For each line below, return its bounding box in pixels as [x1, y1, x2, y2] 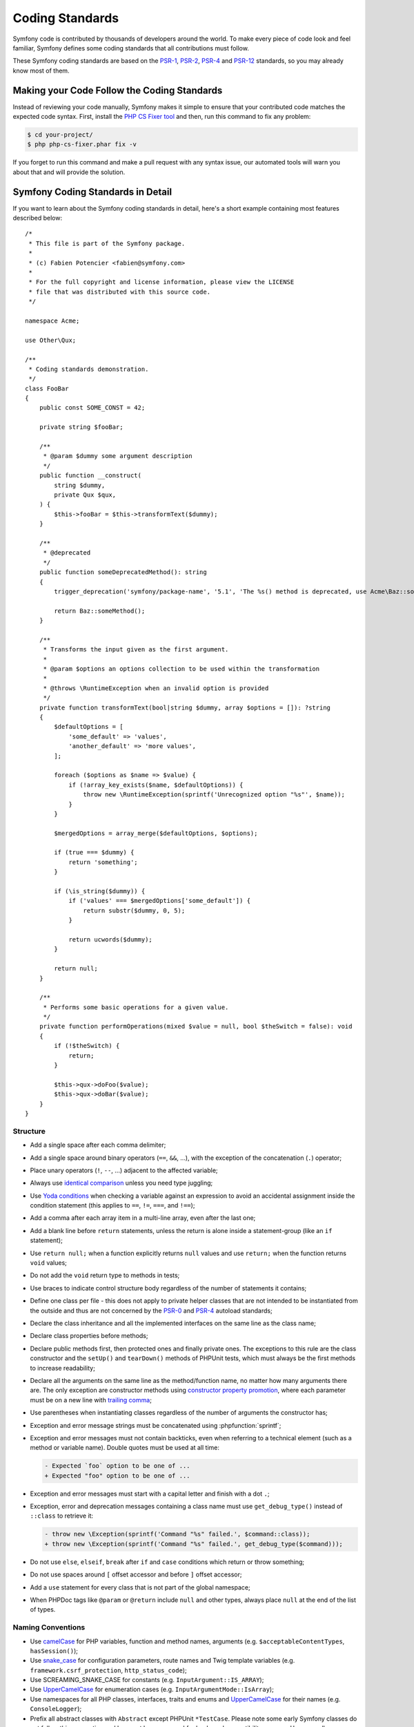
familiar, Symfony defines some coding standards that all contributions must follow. [12, 44, 250, 52]
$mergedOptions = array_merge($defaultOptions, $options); [54, 829, 258, 837]
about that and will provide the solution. [12, 168, 126, 176]
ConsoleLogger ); [30, 1705, 82, 1713]
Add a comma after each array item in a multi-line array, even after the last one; [30, 1214, 256, 1222]
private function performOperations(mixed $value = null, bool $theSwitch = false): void [39, 1022, 353, 1031]
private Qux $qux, [54, 491, 117, 499]
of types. [30, 1605, 56, 1614]
